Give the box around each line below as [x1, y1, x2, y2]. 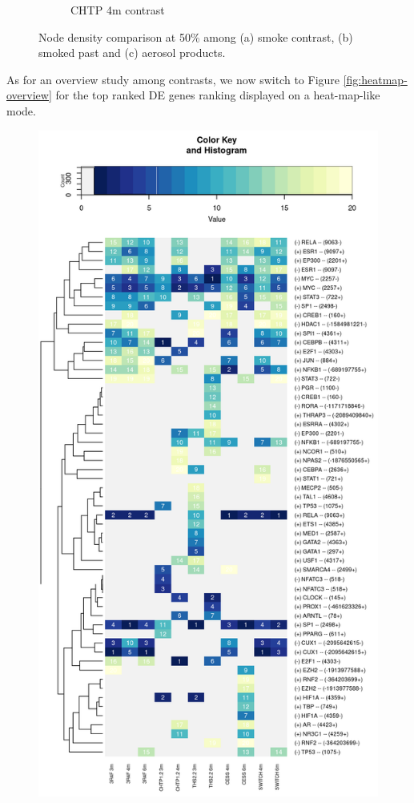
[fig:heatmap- [343, 71, 408, 87]
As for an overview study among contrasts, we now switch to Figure [6, 71, 340, 87]
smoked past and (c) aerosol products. [38, 44, 226, 61]
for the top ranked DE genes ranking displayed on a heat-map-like [55, 87, 380, 103]
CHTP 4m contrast [70, 2, 165, 18]
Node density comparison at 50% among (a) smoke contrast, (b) [38, 28, 353, 45]
